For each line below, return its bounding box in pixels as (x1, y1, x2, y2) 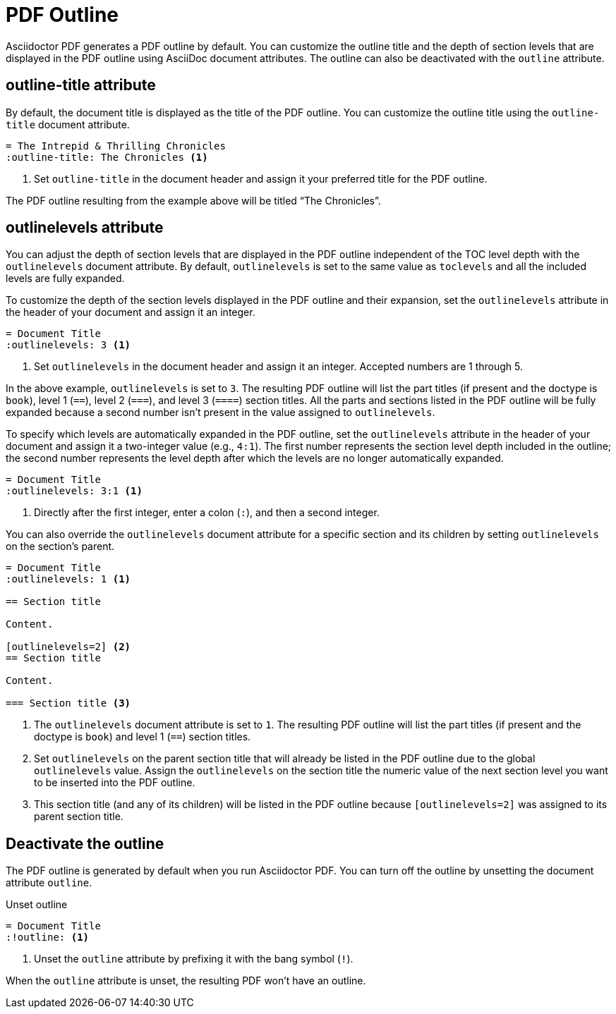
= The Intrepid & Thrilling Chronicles (6, 140, 226, 152)
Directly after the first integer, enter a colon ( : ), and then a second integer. (34, 506, 380, 519)
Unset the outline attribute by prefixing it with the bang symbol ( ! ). (34, 953, 354, 965)
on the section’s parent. (6, 540, 115, 553)
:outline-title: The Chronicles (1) (6, 151, 208, 163)
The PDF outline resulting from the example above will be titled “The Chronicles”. (6, 194, 381, 207)
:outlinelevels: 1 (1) (6, 573, 131, 585)
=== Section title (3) (6, 697, 131, 709)
